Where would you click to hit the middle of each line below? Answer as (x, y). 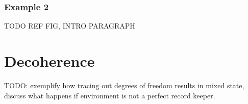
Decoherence (49, 61)
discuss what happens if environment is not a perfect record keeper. (110, 95)
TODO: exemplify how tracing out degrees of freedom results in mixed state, (124, 85)
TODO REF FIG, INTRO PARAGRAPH (70, 26)
